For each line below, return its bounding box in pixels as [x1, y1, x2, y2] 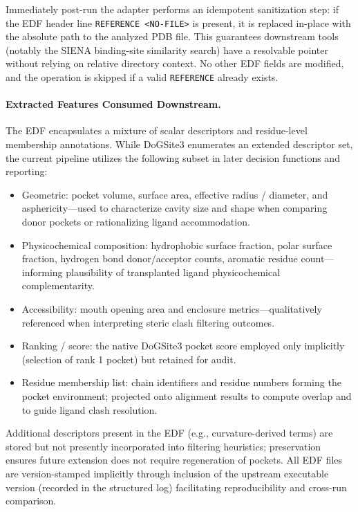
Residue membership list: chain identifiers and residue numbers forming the [21, 375, 341, 390]
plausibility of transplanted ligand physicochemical [66, 264, 281, 279]
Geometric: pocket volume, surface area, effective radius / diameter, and [21, 187, 328, 201]
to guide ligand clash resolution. [21, 402, 158, 417]
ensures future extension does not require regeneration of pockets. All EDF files [6, 452, 343, 467]
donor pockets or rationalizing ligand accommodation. [21, 214, 250, 229]
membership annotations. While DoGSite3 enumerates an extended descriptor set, [6, 137, 353, 152]
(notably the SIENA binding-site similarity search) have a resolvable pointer [6, 42, 328, 57]
